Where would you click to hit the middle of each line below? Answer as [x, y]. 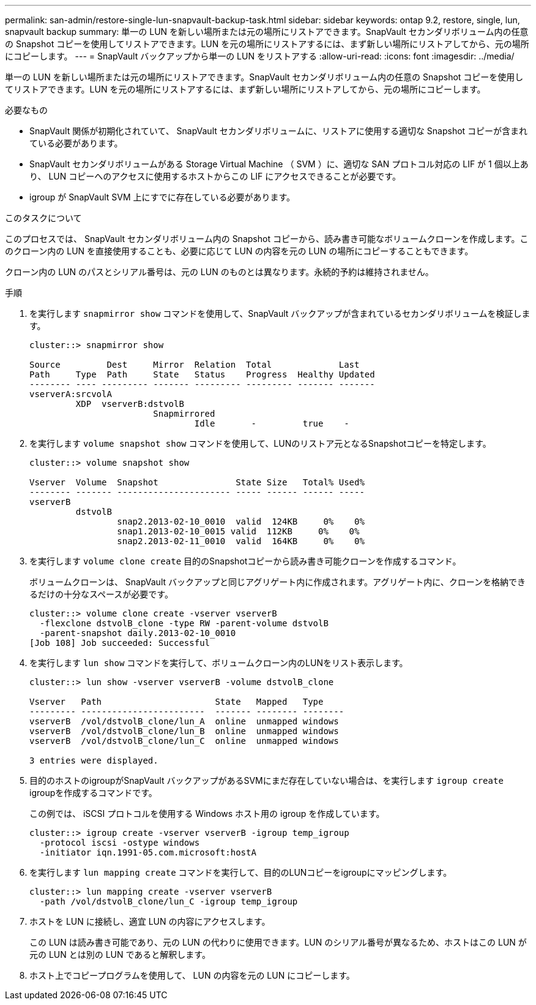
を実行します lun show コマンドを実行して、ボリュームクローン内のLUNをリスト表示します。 [219, 663]
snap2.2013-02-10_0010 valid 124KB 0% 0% [241, 521]
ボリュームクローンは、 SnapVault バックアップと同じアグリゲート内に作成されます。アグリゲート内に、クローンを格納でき [278, 582]
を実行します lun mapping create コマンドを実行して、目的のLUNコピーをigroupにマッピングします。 [241, 872]
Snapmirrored [184, 414]
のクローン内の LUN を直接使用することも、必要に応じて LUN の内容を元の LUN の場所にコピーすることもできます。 [239, 251]
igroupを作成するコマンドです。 [93, 793]
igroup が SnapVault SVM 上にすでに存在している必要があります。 [162, 197]
